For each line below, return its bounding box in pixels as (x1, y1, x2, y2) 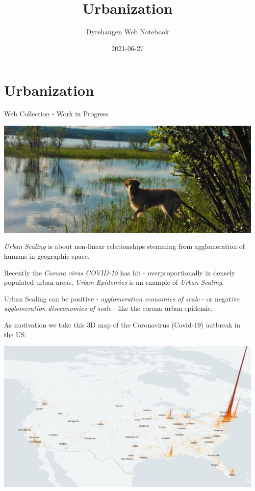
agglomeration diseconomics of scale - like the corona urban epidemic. (4, 303, 213, 313)
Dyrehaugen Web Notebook (86, 27, 169, 37)
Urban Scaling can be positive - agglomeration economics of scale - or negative (4, 293, 240, 303)
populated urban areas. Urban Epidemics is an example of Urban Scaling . (4, 277, 224, 287)
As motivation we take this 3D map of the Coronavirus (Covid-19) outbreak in (4, 320, 240, 330)
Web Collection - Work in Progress (4, 109, 109, 119)
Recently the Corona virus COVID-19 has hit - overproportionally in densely (4, 267, 235, 277)
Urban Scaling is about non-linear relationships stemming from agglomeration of (4, 241, 245, 251)
